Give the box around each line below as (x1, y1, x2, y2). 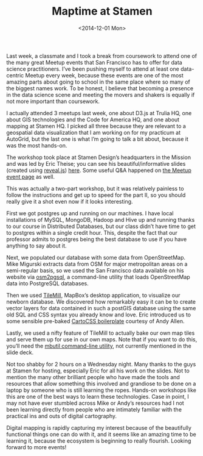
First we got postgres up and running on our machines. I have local (6, 209, 174, 217)
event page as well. (6, 173, 55, 180)
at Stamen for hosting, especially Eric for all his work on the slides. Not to (6, 367, 190, 374)
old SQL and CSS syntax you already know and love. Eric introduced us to (6, 311, 191, 318)
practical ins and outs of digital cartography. (6, 412, 117, 419)
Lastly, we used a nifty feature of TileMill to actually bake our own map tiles (6, 329, 195, 337)
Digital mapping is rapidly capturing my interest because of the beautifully (6, 424, 191, 431)
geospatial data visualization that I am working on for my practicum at (6, 129, 181, 136)
